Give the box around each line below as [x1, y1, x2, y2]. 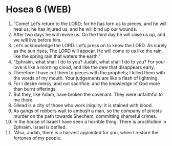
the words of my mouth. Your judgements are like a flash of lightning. [13, 75, 159, 81]
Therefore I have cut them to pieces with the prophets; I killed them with [13, 69, 165, 75]
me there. [13, 96, 34, 103]
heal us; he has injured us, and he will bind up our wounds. [13, 26, 138, 32]
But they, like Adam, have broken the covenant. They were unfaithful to [13, 91, 163, 97]
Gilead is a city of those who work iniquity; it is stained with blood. [13, 102, 153, 108]
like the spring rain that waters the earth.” [13, 53, 101, 59]
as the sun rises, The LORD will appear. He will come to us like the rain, [13, 48, 163, 54]
